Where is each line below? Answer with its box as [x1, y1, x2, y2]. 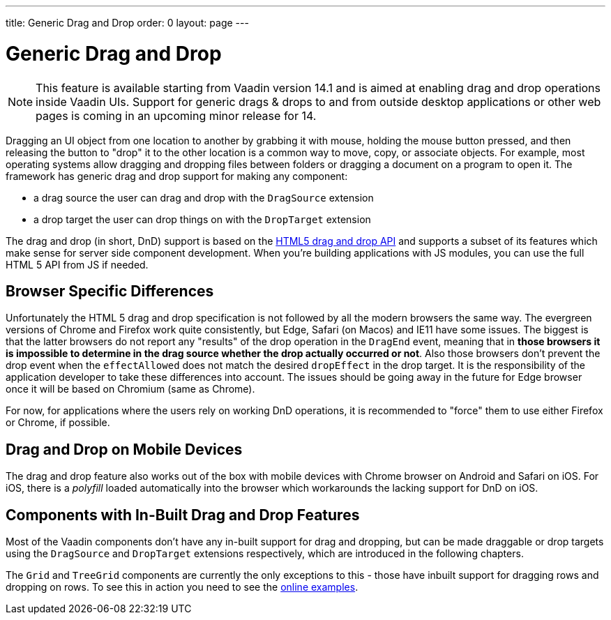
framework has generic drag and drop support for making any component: [6, 169, 348, 182]
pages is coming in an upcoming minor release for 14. [36, 108, 317, 123]
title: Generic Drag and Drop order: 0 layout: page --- [6, 17, 249, 29]
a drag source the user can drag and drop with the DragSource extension [33, 191, 374, 204]
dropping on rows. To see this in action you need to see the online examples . [6, 581, 359, 593]
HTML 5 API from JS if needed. [6, 258, 149, 271]
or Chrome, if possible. [6, 416, 110, 429]
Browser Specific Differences [6, 282, 214, 300]
